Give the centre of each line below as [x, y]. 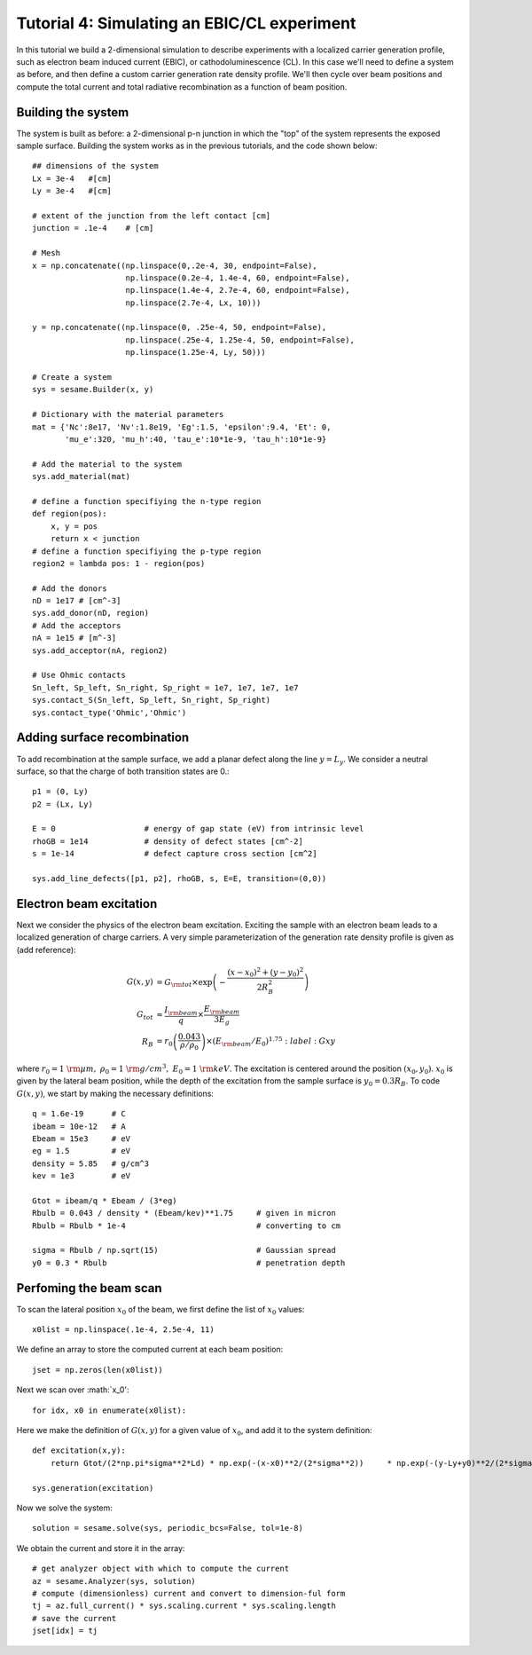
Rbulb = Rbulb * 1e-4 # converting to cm [187, 1225]
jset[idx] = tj [65, 1631]
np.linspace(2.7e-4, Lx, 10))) [193, 303]
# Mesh [47, 253]
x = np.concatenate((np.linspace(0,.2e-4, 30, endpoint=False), [175, 265]
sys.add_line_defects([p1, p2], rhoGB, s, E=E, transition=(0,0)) [180, 879]
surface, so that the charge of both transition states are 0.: [123, 771]
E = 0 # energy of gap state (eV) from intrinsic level [198, 829]
